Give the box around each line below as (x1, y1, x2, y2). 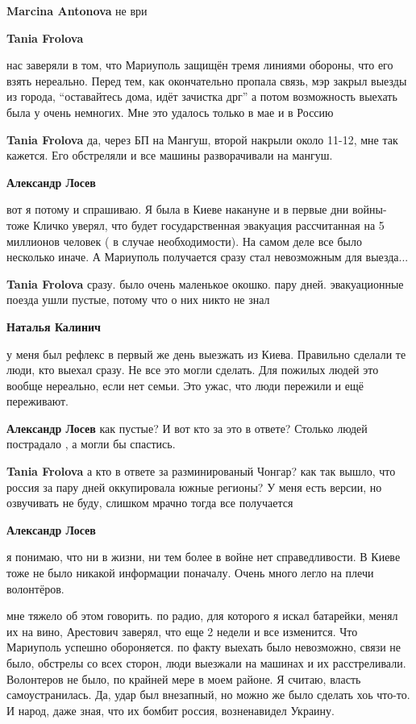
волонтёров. (6, 580, 64, 597)
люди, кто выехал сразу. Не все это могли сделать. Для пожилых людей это (6, 361, 379, 378)
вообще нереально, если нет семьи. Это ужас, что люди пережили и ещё (6, 377, 364, 393)
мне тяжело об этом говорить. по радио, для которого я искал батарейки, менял (6, 607, 398, 624)
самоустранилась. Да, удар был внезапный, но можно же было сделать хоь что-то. (6, 686, 410, 703)
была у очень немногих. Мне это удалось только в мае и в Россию (6, 103, 334, 120)
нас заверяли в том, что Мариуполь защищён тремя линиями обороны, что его (6, 56, 393, 73)
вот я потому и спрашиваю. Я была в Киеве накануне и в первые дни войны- (6, 201, 387, 218)
